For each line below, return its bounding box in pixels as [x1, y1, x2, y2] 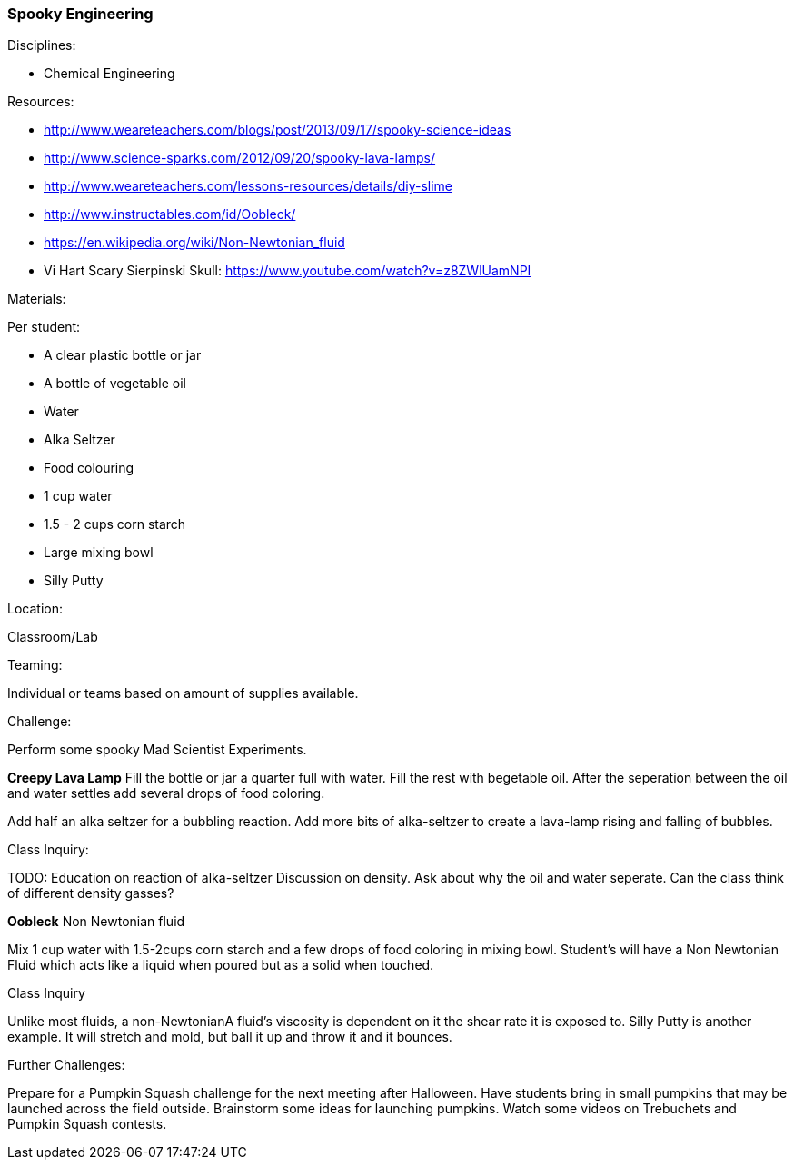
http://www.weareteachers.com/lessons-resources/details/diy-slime [44, 178, 453, 194]
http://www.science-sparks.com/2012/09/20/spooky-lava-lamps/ [44, 150, 436, 166]
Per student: [7, 319, 81, 335]
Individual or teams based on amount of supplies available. [7, 685, 359, 702]
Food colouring [44, 460, 134, 476]
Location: [7, 601, 63, 617]
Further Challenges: [7, 1057, 125, 1073]
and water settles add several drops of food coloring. [7, 785, 325, 802]
